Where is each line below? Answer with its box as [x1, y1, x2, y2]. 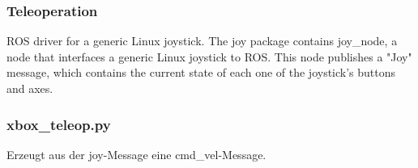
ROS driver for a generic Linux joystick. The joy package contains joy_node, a [6, 32, 398, 49]
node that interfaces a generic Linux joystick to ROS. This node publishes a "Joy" [6, 48, 412, 65]
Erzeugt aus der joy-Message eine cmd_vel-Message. [6, 145, 267, 162]
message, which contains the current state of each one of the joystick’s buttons [6, 64, 396, 81]
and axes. [6, 80, 53, 96]
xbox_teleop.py [6, 114, 111, 134]
